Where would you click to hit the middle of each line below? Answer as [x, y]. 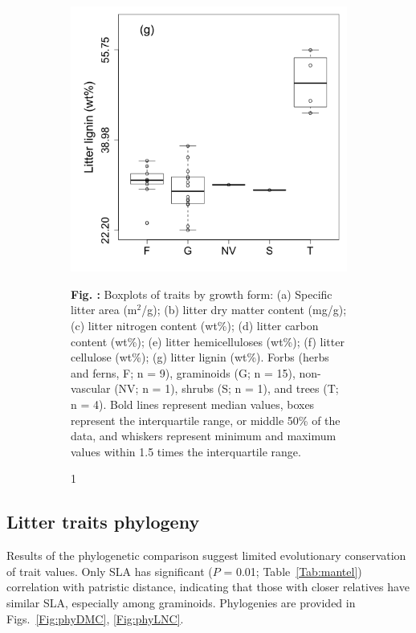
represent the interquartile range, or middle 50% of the [206, 420]
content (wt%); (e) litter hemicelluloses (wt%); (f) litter [208, 341]
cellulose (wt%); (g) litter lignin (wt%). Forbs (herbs [200, 357]
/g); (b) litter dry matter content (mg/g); [244, 310]
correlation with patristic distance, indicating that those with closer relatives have [208, 587]
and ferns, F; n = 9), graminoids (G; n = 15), [183, 372]
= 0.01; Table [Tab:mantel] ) [293, 571]
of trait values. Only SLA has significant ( [110, 571]
